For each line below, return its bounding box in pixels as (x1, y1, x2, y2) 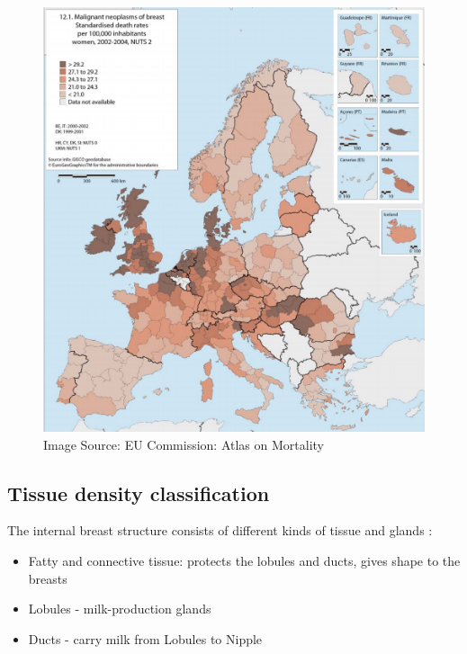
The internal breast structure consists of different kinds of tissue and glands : (7, 521, 433, 540)
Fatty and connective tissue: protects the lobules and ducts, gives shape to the (28, 551, 461, 569)
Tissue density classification (7, 479, 270, 506)
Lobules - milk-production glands (28, 599, 211, 618)
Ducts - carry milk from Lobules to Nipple (28, 629, 263, 648)
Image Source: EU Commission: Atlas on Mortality (43, 435, 324, 453)
